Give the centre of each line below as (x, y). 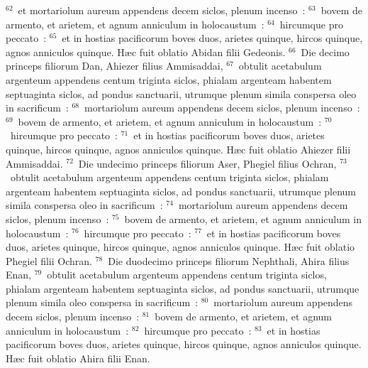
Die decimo (325, 52)
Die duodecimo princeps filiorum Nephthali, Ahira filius (229, 260)
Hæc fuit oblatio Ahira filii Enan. (78, 358)
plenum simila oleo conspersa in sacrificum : (102, 302)
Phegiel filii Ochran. (49, 260)
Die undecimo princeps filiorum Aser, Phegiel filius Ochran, (207, 163)
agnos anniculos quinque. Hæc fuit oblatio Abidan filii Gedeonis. (146, 52)
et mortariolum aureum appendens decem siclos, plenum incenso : (162, 10)
